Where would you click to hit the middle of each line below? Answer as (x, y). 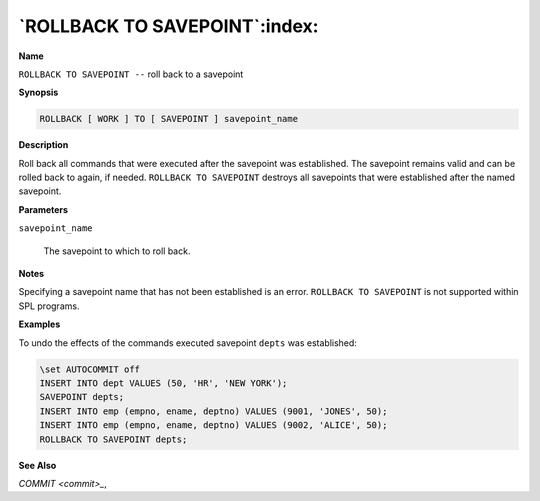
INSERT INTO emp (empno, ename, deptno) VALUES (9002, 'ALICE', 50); (213, 425)
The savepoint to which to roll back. (117, 251)
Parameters (43, 209)
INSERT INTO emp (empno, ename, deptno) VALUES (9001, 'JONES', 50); (213, 411)
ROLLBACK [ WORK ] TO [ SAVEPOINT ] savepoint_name (169, 119)
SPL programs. (49, 306)
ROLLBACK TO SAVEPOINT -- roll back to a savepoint (131, 74)
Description (43, 145)
